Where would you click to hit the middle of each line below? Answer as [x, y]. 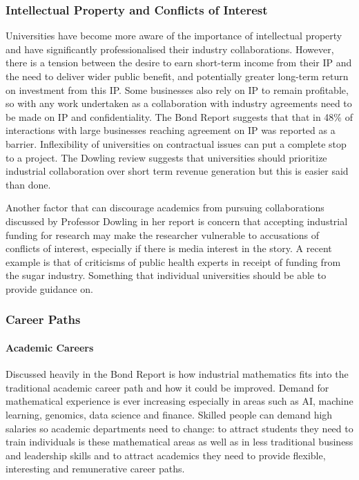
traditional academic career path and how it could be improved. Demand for [167, 387]
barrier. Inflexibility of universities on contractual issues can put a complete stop [176, 143]
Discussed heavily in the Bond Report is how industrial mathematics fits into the [177, 374]
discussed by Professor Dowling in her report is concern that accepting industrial [177, 221]
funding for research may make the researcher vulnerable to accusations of [163, 234]
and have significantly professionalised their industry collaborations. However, [170, 49]
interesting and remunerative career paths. [95, 469]
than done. [28, 184]
